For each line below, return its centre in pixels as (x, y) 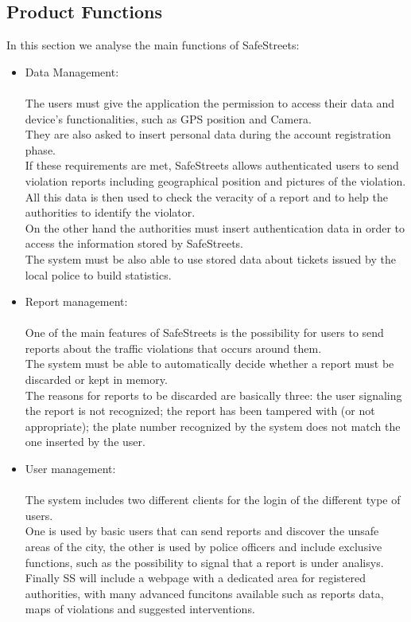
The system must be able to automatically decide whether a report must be (209, 364)
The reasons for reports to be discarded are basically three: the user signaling (213, 395)
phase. (40, 149)
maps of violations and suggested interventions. (140, 609)
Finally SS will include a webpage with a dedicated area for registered (196, 578)
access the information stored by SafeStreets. (134, 243)
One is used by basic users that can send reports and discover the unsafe (202, 531)
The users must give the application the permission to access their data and (209, 102)
